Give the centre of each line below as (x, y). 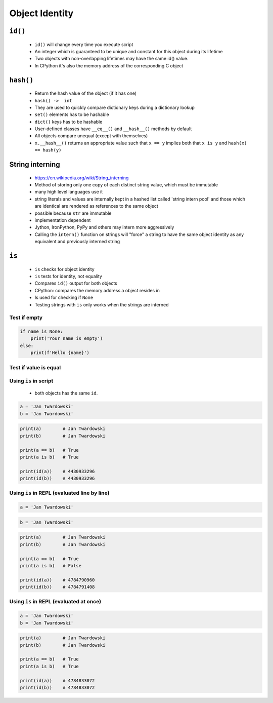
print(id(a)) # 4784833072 (57, 680)
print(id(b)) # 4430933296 (57, 478)
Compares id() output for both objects (76, 283)
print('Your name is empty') (67, 339)
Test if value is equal (35, 367)
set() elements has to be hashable (72, 114)
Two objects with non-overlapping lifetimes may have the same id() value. (111, 59)
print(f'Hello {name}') (60, 353)
